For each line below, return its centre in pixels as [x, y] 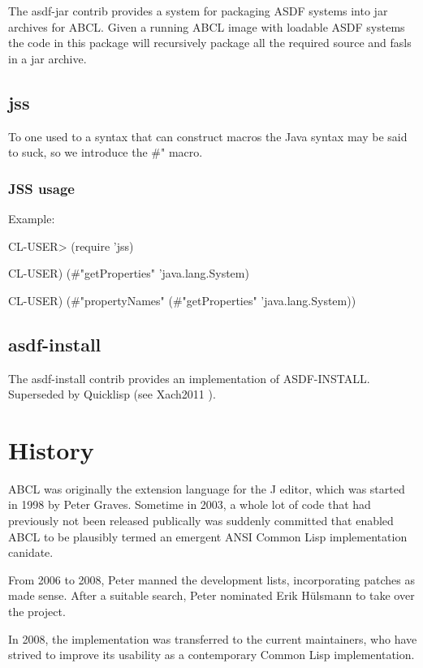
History [51, 449]
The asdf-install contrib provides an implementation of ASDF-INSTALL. [189, 378]
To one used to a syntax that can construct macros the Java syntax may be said [208, 136]
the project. [37, 612]
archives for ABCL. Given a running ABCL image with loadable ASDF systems [207, 26]
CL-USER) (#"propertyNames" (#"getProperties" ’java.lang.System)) [182, 300]
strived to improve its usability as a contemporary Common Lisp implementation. [211, 655]
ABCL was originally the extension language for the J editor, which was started [207, 488]
